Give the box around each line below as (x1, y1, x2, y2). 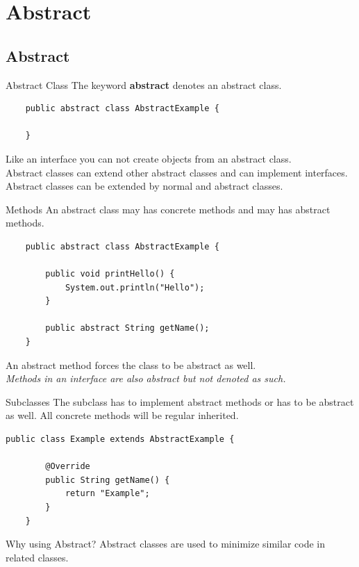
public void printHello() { (45, 269, 175, 279)
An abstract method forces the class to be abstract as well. (6, 357, 256, 372)
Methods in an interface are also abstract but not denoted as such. (6, 371, 286, 386)
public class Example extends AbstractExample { (6, 434, 235, 445)
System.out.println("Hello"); (65, 282, 205, 293)
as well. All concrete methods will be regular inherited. (6, 408, 239, 422)
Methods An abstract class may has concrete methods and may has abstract (6, 202, 331, 216)
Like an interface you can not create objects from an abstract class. (6, 151, 292, 165)
